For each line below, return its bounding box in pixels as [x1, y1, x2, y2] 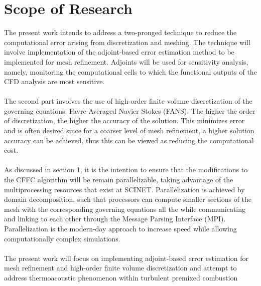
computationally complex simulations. [4, 233, 120, 243]
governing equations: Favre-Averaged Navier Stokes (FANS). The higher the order [4, 105, 255, 116]
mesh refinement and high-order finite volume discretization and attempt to [4, 262, 237, 273]
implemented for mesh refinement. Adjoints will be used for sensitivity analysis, [4, 56, 248, 67]
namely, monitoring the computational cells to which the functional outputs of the [4, 66, 257, 77]
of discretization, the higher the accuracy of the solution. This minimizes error [4, 115, 245, 126]
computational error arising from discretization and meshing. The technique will [4, 37, 250, 47]
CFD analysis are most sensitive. [4, 76, 105, 87]
